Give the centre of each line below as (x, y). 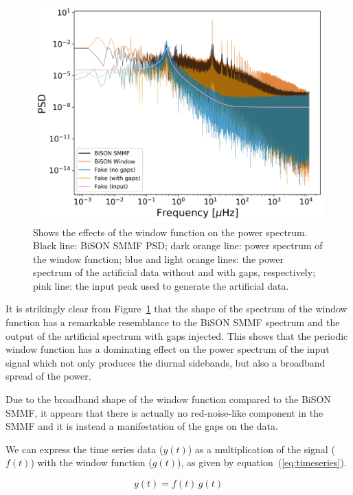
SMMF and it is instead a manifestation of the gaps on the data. (142, 426)
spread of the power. (48, 376)
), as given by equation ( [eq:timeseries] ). (262, 462)
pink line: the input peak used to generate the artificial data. (161, 285)
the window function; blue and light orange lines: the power (158, 258)
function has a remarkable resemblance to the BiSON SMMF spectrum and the (173, 322)
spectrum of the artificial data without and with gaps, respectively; (174, 272)
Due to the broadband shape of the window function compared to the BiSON (168, 399)
